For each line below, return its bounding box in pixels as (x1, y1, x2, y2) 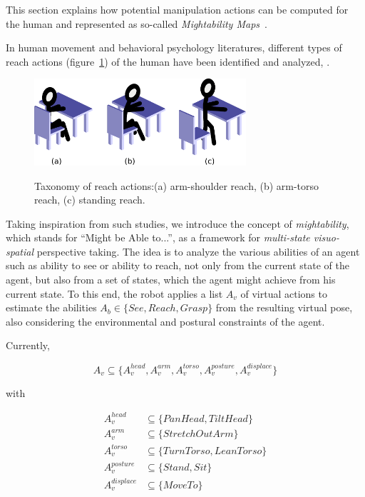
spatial (6, 244, 34, 258)
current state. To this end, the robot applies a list (6, 286, 223, 301)
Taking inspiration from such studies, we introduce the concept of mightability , (6, 216, 349, 231)
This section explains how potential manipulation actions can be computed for (6, 2, 349, 16)
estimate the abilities (6, 300, 97, 315)
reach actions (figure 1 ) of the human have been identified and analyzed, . (6, 54, 330, 69)
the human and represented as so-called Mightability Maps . (6, 16, 267, 31)
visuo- (313, 230, 339, 245)
